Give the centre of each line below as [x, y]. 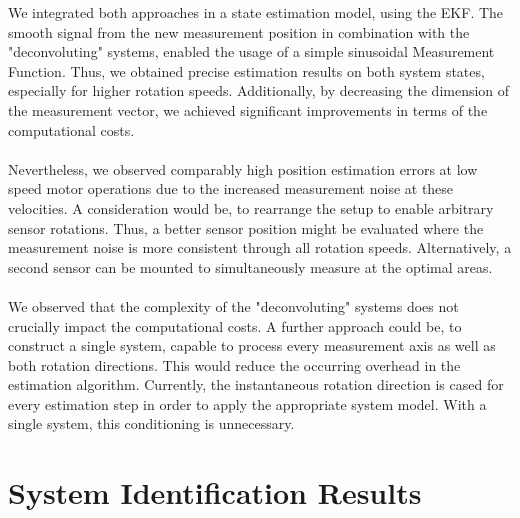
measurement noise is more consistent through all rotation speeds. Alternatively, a [260, 247]
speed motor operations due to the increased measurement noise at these [231, 188]
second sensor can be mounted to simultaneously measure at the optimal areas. [250, 266]
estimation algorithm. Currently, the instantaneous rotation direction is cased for [256, 384]
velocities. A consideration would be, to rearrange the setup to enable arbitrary [251, 207]
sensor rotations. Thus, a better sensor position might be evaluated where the [246, 227]
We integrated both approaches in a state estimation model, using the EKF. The [256, 12]
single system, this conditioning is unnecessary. [151, 423]
